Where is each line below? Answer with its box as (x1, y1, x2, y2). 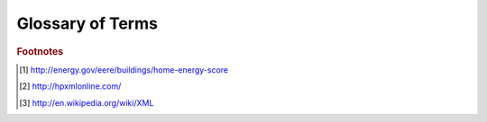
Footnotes (16, 45, 64, 57)
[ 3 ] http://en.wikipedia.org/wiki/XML (19, 97, 154, 108)
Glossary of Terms (16, 13, 158, 33)
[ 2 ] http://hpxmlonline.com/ (19, 81, 122, 91)
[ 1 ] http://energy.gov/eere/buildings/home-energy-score (19, 64, 229, 75)
